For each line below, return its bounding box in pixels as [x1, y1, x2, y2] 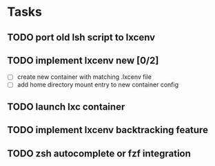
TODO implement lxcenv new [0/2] [7, 54, 159, 66]
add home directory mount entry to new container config [17, 80, 179, 89]
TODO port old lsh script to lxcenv [7, 32, 156, 43]
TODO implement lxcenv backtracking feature [7, 124, 209, 136]
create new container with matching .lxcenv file [17, 73, 152, 81]
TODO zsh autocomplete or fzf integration [7, 147, 192, 159]
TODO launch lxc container [7, 101, 125, 112]
